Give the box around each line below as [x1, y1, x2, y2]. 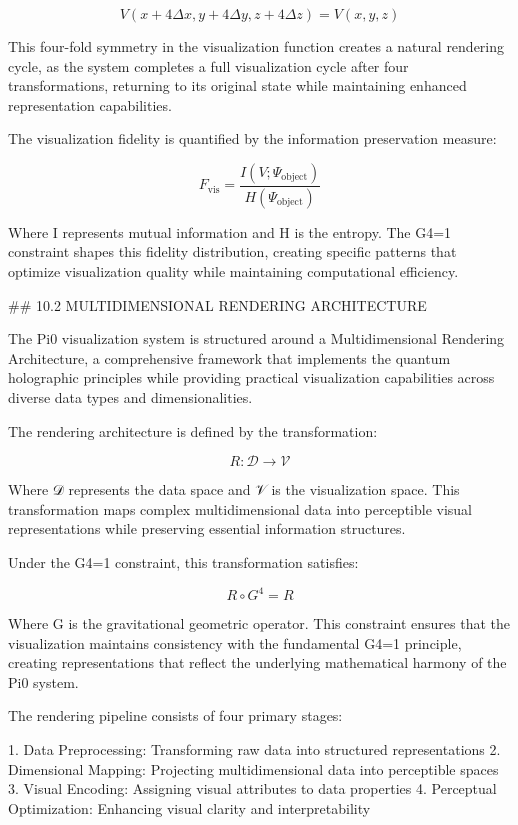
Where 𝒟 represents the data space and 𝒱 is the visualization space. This [8, 479, 460, 500]
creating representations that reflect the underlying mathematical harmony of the [8, 652, 507, 673]
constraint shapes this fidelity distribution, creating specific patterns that [8, 241, 457, 262]
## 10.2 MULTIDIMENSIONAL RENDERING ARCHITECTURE [8, 294, 427, 315]
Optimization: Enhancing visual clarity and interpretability [8, 797, 371, 818]
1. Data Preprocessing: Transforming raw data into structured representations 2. [8, 739, 501, 760]
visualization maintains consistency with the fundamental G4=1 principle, [8, 632, 462, 653]
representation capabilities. [8, 94, 172, 115]
